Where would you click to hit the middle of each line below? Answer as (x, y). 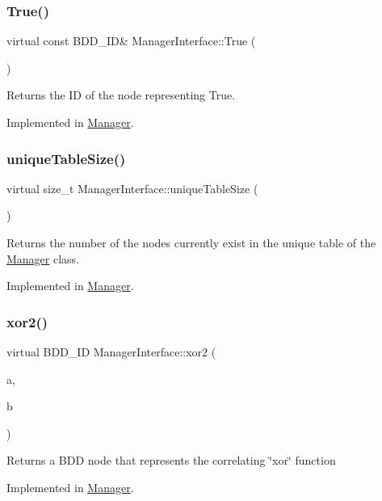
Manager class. (43, 258)
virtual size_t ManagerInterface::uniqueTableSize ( (132, 188)
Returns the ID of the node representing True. (121, 95)
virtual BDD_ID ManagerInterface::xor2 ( (111, 352)
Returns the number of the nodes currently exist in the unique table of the (191, 242)
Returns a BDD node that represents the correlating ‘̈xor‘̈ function (171, 460)
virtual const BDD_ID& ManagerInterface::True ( (131, 41)
